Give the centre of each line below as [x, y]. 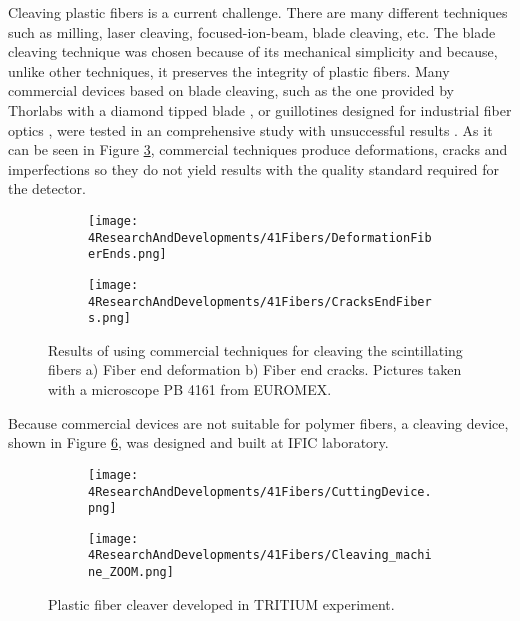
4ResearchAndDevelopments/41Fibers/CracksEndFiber [260, 301]
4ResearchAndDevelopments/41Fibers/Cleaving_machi [260, 555]
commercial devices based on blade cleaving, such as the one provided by [231, 90]
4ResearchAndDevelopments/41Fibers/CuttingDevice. [260, 491]
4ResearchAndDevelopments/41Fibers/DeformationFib [260, 237]
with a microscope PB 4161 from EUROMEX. [190, 389]
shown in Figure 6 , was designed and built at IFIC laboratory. [198, 442]
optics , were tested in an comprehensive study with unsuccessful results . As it [250, 129]
